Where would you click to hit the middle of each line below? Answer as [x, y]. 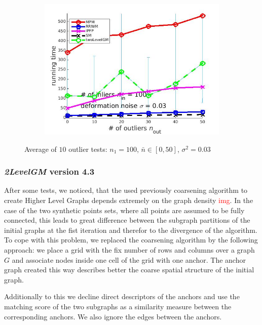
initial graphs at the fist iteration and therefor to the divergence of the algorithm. [131, 230]
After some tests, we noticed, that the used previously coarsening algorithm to [126, 190]
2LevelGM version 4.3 [49, 171]
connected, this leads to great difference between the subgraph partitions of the [127, 220]
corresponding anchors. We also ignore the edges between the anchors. [113, 316]
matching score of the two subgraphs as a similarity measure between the [118, 306]
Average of [41, 149]
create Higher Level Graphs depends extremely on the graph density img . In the [129, 200]
